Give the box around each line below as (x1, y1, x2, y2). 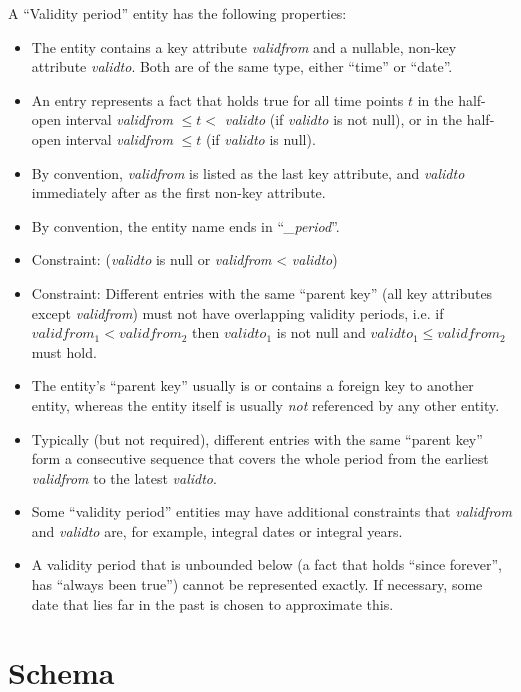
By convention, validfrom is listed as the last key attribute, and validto (31, 162, 465, 183)
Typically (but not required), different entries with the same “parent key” (31, 428, 483, 449)
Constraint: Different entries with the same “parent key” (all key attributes (31, 282, 493, 303)
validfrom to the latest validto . (31, 467, 217, 488)
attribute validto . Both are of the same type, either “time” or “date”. (31, 56, 453, 77)
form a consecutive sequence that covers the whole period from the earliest (31, 448, 489, 469)
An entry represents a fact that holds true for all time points (31, 89, 404, 110)
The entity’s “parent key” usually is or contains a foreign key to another (31, 375, 474, 396)
